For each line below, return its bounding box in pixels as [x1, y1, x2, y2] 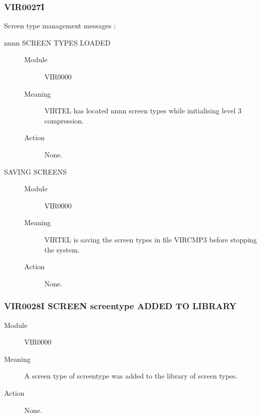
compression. [44, 115, 84, 126]
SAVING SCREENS [4, 166, 67, 177]
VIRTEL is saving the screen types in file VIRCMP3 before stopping [44, 234, 257, 244]
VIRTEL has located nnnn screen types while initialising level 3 [44, 105, 242, 116]
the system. [44, 244, 80, 255]
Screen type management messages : [4, 20, 116, 31]
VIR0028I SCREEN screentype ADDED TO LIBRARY [4, 300, 237, 312]
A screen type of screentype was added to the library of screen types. [24, 370, 238, 381]
